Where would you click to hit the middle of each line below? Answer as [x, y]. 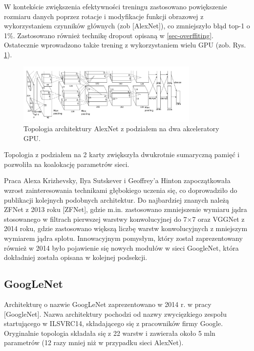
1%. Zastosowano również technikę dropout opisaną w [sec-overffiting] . [109, 35]
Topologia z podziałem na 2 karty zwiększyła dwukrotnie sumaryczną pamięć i [122, 154]
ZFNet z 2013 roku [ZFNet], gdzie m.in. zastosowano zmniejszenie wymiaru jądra [126, 209]
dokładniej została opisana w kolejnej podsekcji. [76, 257]
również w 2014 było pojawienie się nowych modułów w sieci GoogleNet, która [121, 247]
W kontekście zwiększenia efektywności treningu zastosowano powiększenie [116, 6]
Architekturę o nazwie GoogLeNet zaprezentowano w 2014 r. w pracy [108, 304]
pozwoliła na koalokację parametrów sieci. [67, 164]
